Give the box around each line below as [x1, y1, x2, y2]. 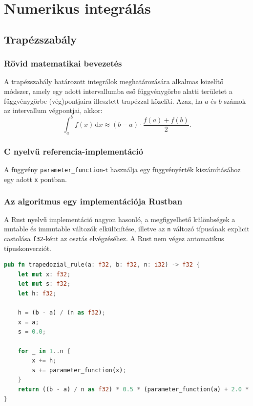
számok [224, 95, 246, 106]
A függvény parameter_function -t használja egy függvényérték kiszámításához [4, 164, 241, 175]
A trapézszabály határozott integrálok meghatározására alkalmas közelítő [4, 76, 224, 87]
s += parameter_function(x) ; [32, 366, 126, 374]
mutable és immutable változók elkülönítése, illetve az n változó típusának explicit [4, 224, 250, 234]
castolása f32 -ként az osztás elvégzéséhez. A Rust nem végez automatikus [4, 233, 224, 244]
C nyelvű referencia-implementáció [4, 145, 144, 157]
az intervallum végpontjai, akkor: [4, 105, 103, 115]
